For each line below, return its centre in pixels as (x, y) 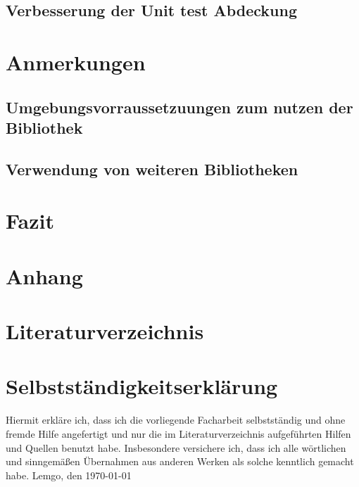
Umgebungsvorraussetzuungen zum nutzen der (179, 107)
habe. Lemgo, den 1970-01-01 (69, 475)
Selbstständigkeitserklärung (142, 386)
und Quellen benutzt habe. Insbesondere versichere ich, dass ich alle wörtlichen (176, 447)
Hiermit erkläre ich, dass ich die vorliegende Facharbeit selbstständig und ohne (176, 420)
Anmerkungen (76, 62)
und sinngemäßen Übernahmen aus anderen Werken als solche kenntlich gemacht (180, 461)
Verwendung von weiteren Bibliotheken (152, 169)
